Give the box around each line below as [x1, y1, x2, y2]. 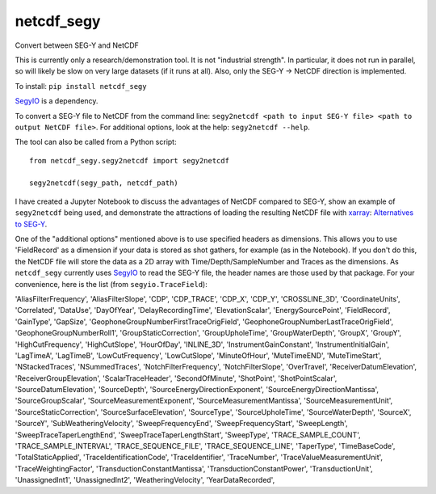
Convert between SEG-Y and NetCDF [15, 40, 139, 50]
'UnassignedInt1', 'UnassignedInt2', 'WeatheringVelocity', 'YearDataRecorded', [15, 475, 275, 485]
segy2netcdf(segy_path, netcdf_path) [29, 179, 179, 188]
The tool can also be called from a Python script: [15, 137, 177, 147]
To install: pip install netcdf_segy [15, 81, 147, 91]
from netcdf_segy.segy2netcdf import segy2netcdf [29, 156, 230, 165]
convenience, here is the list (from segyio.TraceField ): [15, 279, 208, 289]
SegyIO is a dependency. [15, 96, 99, 106]
